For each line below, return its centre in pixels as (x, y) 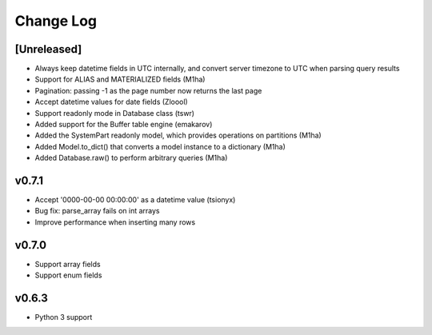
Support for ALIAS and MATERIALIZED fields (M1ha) (120, 79)
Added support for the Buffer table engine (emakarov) (124, 125)
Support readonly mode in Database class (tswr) (115, 113)
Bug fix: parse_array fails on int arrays (97, 211)
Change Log (56, 21)
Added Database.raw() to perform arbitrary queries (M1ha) (131, 158)
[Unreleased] (48, 49)
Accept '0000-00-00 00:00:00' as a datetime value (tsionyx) (135, 200)
